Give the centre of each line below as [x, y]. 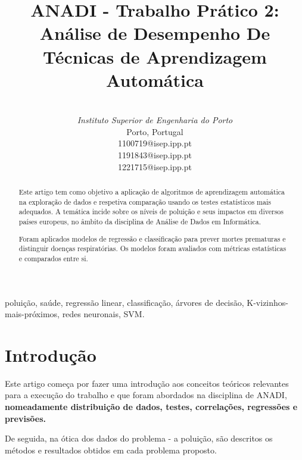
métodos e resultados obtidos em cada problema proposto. [111, 450]
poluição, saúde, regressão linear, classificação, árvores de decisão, [124, 302]
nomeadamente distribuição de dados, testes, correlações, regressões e [151, 407]
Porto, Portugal [155, 131]
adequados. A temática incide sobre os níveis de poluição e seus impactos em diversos [151, 212]
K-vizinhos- [267, 302]
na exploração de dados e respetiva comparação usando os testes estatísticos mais [145, 201]
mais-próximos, [32, 314]
